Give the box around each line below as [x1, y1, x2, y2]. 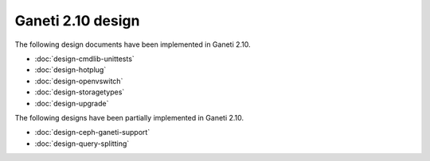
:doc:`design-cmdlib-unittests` [34, 54, 135, 63]
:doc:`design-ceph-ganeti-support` [34, 128, 150, 137]
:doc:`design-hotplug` [34, 65, 107, 75]
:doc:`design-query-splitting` [34, 139, 130, 148]
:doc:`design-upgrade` [34, 98, 109, 108]
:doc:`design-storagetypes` [34, 87, 125, 97]
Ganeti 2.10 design [14, 12, 140, 29]
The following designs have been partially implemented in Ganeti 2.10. [14, 113, 244, 122]
